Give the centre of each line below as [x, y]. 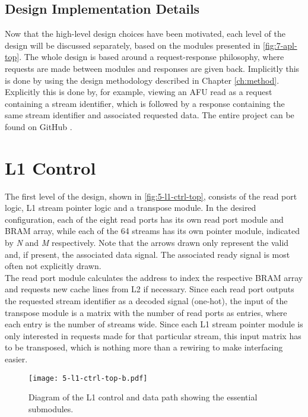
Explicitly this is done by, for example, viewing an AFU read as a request [139, 92]
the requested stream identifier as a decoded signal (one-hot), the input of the [146, 301]
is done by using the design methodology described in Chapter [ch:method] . [142, 80]
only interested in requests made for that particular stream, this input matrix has [153, 335]
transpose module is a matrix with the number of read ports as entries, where [146, 312]
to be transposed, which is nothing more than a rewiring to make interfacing [144, 347]
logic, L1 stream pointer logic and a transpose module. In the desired [131, 208]
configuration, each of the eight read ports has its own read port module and [144, 219]
